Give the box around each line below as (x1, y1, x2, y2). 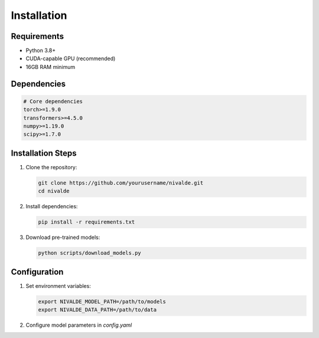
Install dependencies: (25, 203, 78, 210)
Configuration (11, 267, 64, 277)
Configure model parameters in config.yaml (25, 321, 132, 329)
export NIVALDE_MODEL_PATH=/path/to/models (38, 298, 167, 305)
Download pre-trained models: (25, 234, 100, 241)
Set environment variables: (25, 282, 91, 289)
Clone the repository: (25, 163, 77, 170)
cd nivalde (38, 188, 70, 195)
